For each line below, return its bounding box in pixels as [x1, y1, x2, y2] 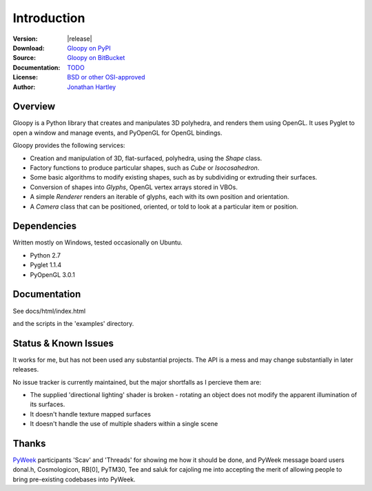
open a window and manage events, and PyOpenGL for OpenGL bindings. [12, 128, 223, 137]
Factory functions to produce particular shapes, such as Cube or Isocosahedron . [30, 163, 260, 172]
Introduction [12, 10, 85, 26]
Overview [12, 101, 56, 113]
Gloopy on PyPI [67, 44, 111, 52]
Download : [12, 44, 45, 52]
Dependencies [12, 220, 77, 232]
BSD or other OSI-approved [67, 73, 145, 81]
